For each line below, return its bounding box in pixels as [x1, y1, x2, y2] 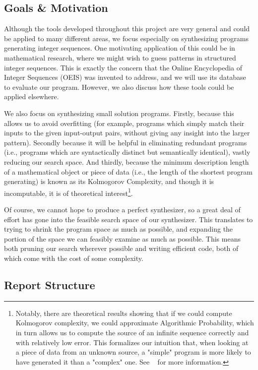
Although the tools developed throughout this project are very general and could [4, 23, 250, 34]
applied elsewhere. [4, 91, 59, 102]
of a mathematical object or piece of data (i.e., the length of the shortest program [4, 166, 253, 177]
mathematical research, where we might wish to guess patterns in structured [4, 52, 236, 62]
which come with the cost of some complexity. [4, 252, 143, 263]
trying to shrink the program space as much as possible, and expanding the [4, 224, 233, 234]
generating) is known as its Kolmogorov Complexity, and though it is [4, 176, 214, 186]
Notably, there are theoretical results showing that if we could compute [15, 308, 232, 318]
